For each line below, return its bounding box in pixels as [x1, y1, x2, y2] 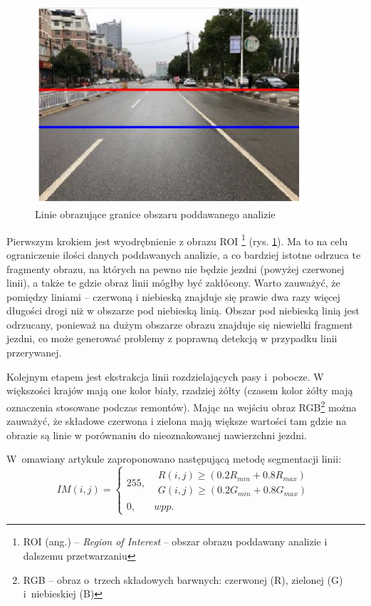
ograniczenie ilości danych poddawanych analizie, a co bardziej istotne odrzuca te [6, 247, 361, 262]
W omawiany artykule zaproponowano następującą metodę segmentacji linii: [6, 451, 342, 466]
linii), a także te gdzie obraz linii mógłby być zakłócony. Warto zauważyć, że [6, 275, 340, 290]
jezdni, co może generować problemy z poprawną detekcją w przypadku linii [6, 331, 338, 346]
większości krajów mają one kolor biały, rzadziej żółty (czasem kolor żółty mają [6, 383, 353, 398]
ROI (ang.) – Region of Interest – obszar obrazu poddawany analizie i [23, 534, 328, 549]
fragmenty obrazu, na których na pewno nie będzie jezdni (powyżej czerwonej [6, 261, 345, 276]
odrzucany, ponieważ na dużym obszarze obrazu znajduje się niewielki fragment [6, 317, 353, 332]
